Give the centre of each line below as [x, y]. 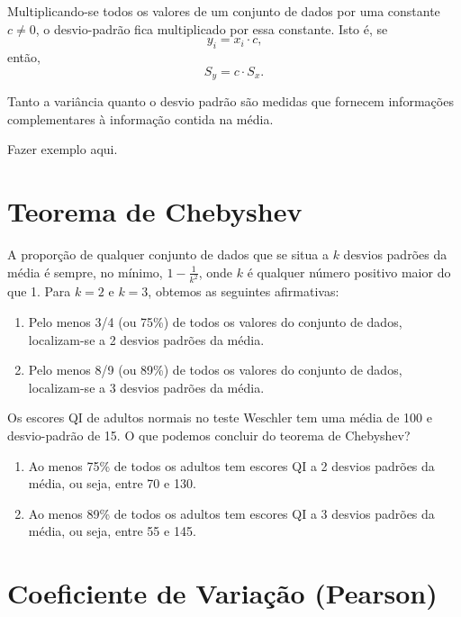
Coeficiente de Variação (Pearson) [222, 593]
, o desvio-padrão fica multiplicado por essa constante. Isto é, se [212, 28]
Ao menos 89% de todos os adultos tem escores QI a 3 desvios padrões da [231, 513]
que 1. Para [39, 291]
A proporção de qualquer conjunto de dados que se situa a [168, 254]
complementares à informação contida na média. [140, 118]
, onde [216, 272]
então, [24, 56]
